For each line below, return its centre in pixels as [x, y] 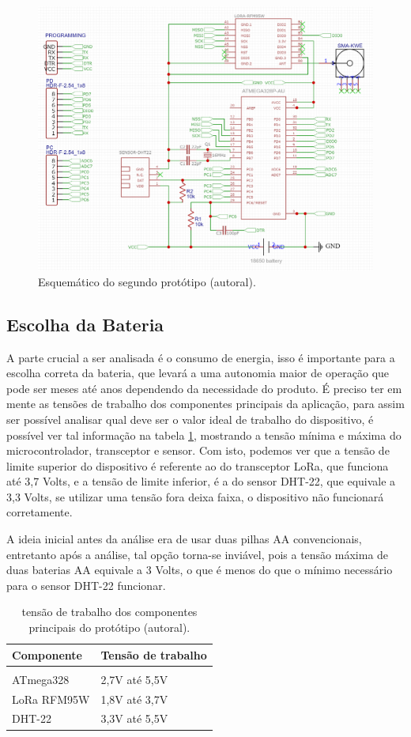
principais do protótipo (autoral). [109, 627]
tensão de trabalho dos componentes [109, 612]
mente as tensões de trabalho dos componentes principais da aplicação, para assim [205, 404]
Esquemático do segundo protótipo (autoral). [147, 281]
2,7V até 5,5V [134, 679]
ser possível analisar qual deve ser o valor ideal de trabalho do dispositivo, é [190, 419]
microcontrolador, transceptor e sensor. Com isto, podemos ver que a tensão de [198, 450]
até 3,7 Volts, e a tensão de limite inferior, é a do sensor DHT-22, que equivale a [201, 481]
